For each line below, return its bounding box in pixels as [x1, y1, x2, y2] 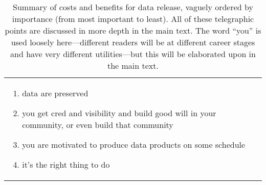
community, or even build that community [22, 119, 173, 130]
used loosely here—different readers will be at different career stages [11, 36, 255, 48]
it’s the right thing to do [22, 158, 110, 170]
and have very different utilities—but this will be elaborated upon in [10, 48, 256, 60]
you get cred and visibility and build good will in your [22, 107, 216, 119]
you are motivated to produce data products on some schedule [22, 139, 246, 150]
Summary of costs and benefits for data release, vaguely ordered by [13, 1, 253, 13]
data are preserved [22, 87, 88, 99]
